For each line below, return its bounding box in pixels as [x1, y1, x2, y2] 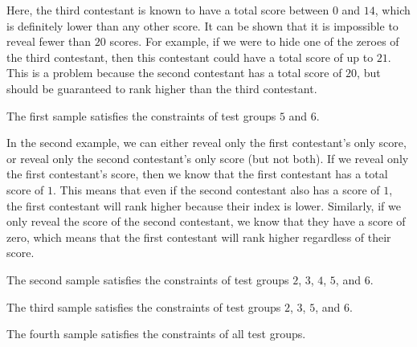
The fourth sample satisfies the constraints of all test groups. [6, 325, 306, 342]
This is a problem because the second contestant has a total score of [6, 64, 342, 81]
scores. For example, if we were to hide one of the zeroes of [109, 33, 399, 50]
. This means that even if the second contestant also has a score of [53, 181, 380, 198]
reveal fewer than [6, 33, 92, 50]
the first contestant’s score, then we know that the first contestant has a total [6, 165, 388, 182]
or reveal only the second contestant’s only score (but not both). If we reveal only [6, 149, 409, 166]
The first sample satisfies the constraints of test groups [6, 107, 276, 124]
